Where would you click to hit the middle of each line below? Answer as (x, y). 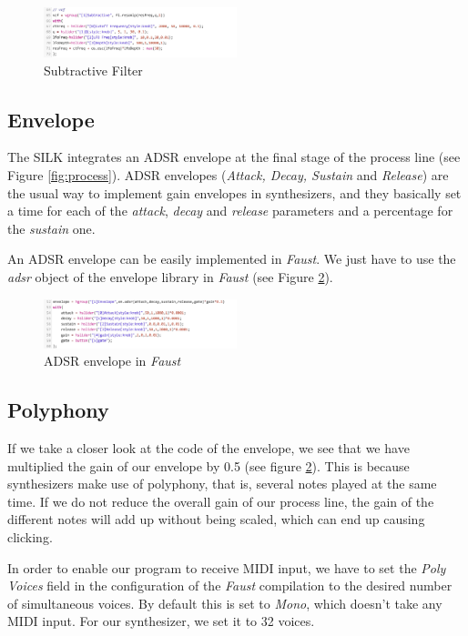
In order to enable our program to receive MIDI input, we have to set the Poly (227, 567)
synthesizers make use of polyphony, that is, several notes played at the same (222, 484)
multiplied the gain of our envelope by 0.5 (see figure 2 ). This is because (209, 465)
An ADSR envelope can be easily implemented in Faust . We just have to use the (232, 259)
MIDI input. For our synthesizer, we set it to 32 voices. (161, 621)
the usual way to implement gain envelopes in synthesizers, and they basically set (234, 192)
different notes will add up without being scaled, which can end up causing (216, 519)
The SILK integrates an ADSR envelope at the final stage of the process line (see (234, 157)
